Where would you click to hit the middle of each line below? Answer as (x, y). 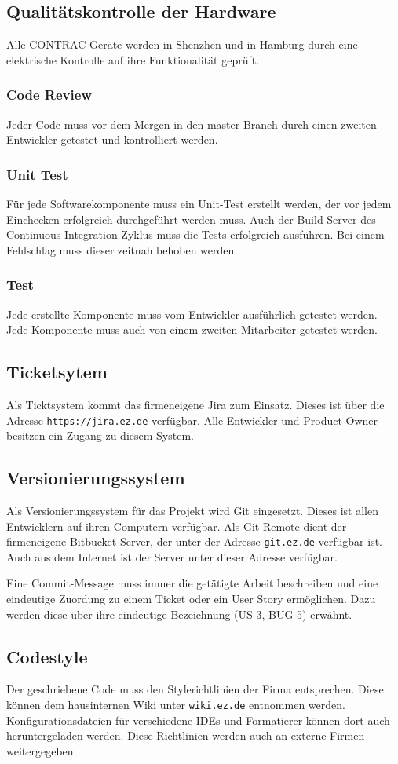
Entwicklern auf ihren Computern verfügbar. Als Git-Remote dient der (177, 526)
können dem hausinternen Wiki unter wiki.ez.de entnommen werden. (176, 705)
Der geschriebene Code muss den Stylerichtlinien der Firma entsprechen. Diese (195, 689)
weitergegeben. (42, 750)
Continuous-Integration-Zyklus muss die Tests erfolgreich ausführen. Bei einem (195, 234)
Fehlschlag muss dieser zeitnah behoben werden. (122, 249)
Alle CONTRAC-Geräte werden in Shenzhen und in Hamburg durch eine (182, 44)
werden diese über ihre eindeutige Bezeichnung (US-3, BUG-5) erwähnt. (179, 614)
